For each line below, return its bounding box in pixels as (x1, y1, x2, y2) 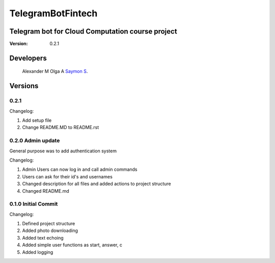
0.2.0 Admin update (9, 137, 60, 144)
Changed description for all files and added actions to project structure (22, 181, 171, 187)
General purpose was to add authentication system (9, 148, 117, 154)
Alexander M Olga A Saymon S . (22, 68, 88, 74)
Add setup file (22, 117, 52, 123)
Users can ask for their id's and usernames (22, 173, 113, 179)
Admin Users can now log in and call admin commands (22, 166, 137, 173)
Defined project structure (22, 221, 75, 227)
